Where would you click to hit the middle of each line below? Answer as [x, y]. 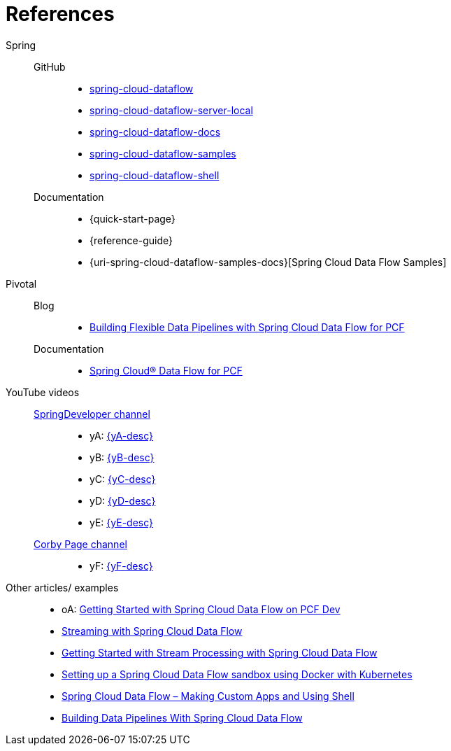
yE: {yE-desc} [122, 522]
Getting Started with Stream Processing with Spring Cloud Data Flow [220, 652]
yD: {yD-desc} [123, 500]
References [60, 14]
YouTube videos [43, 392]
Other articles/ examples [62, 587]
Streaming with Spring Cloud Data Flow [152, 631]
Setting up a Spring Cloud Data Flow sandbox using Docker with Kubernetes [237, 674]
